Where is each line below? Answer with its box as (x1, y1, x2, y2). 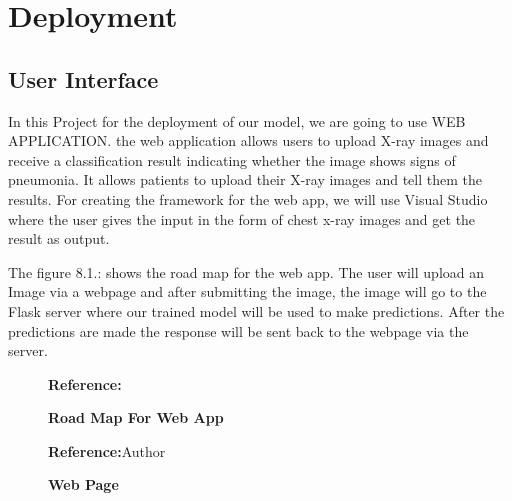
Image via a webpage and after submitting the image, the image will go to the (8, 281, 487, 302)
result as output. (8, 228, 110, 249)
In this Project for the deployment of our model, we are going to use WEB (8, 110, 466, 131)
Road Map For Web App (48, 407, 224, 428)
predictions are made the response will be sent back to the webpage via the (8, 320, 469, 341)
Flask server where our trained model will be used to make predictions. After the (8, 300, 505, 321)
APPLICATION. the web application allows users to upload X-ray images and (8, 130, 489, 151)
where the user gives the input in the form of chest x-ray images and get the (8, 208, 476, 229)
